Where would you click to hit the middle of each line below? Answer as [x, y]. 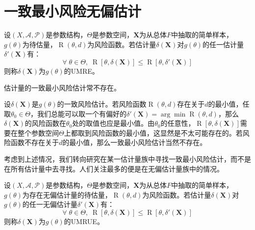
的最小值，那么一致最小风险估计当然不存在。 [135, 142]
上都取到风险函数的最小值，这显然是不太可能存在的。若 [153, 132]
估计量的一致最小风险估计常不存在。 [62, 87]
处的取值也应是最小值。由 [114, 123]
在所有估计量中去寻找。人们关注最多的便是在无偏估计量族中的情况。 [114, 168]
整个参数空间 [38, 132]
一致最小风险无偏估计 [73, 11]
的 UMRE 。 [81, 71]
